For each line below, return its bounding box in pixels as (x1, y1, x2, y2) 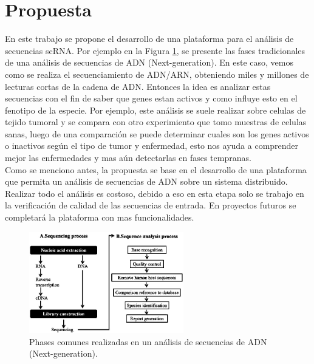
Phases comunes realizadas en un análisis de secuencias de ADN (29, 335, 267, 348)
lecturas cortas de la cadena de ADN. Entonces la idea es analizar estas (5, 80, 271, 92)
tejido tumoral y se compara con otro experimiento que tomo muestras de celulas (5, 115, 307, 128)
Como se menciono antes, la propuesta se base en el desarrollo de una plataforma (5, 163, 307, 176)
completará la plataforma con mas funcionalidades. (5, 211, 194, 224)
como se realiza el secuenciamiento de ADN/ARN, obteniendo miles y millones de (5, 67, 309, 80)
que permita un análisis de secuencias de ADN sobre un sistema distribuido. (5, 175, 288, 188)
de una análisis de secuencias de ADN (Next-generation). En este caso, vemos (5, 56, 293, 69)
